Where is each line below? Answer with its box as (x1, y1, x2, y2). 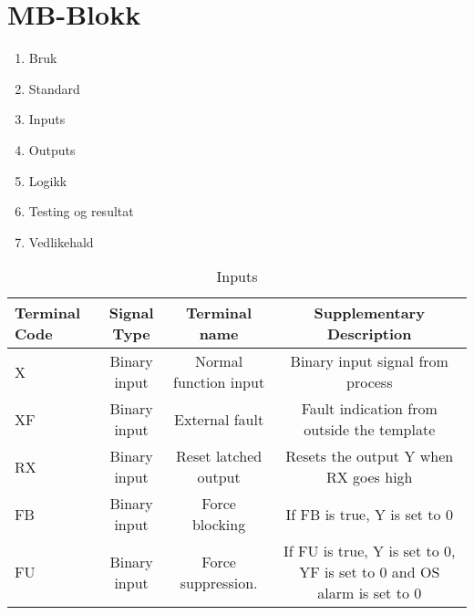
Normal (195, 350, 243, 372)
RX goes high (325, 466, 413, 488)
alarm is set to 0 (317, 582, 422, 604)
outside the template (304, 419, 436, 441)
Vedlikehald (28, 232, 94, 251)
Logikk (28, 171, 67, 190)
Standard (28, 78, 80, 98)
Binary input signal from (290, 350, 448, 372)
